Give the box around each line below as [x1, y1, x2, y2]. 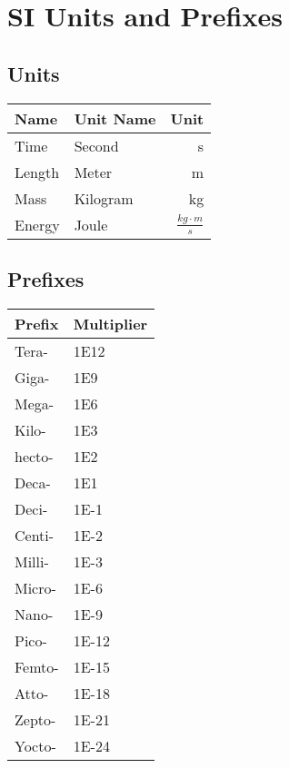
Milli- [15, 550, 49, 572]
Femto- [15, 655, 59, 677]
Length [15, 161, 60, 182]
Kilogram [74, 187, 134, 209]
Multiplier [73, 312, 148, 334]
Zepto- [15, 708, 56, 730]
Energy [15, 213, 60, 235]
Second [74, 134, 119, 156]
